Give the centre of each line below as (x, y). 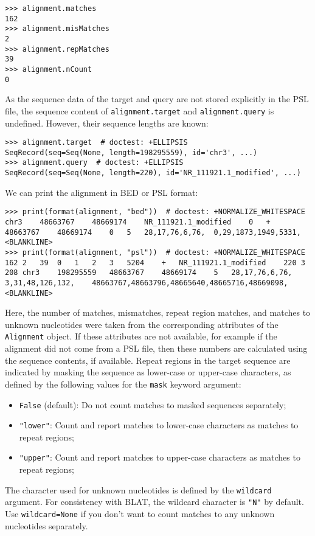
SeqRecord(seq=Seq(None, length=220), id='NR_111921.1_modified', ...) (153, 173)
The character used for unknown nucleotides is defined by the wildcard (138, 489)
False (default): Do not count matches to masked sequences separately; (153, 404)
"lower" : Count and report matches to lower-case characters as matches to (159, 425)
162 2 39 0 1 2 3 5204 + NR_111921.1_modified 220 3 (155, 263)
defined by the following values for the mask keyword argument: (123, 384)
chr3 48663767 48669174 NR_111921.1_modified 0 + (138, 222)
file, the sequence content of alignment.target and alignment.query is (140, 110)
